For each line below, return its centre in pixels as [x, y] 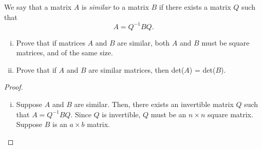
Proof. [14, 87]
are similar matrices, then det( [136, 69]
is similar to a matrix [115, 7]
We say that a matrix [38, 7]
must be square [226, 42]
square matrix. [230, 114]
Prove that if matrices [51, 42]
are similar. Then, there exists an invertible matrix [154, 104]
